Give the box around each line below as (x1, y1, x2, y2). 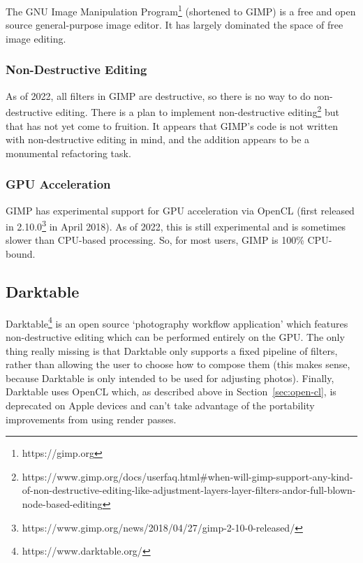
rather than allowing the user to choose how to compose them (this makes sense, (6, 357, 350, 372)
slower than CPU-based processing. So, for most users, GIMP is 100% (6, 233, 304, 247)
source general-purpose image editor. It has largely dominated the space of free (6, 17, 343, 32)
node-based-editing (22, 496, 103, 511)
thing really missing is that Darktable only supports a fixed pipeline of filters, (6, 343, 338, 358)
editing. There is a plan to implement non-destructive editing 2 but (55, 103, 339, 119)
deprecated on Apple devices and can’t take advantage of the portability (6, 397, 315, 412)
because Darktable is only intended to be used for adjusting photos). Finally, (6, 370, 334, 385)
